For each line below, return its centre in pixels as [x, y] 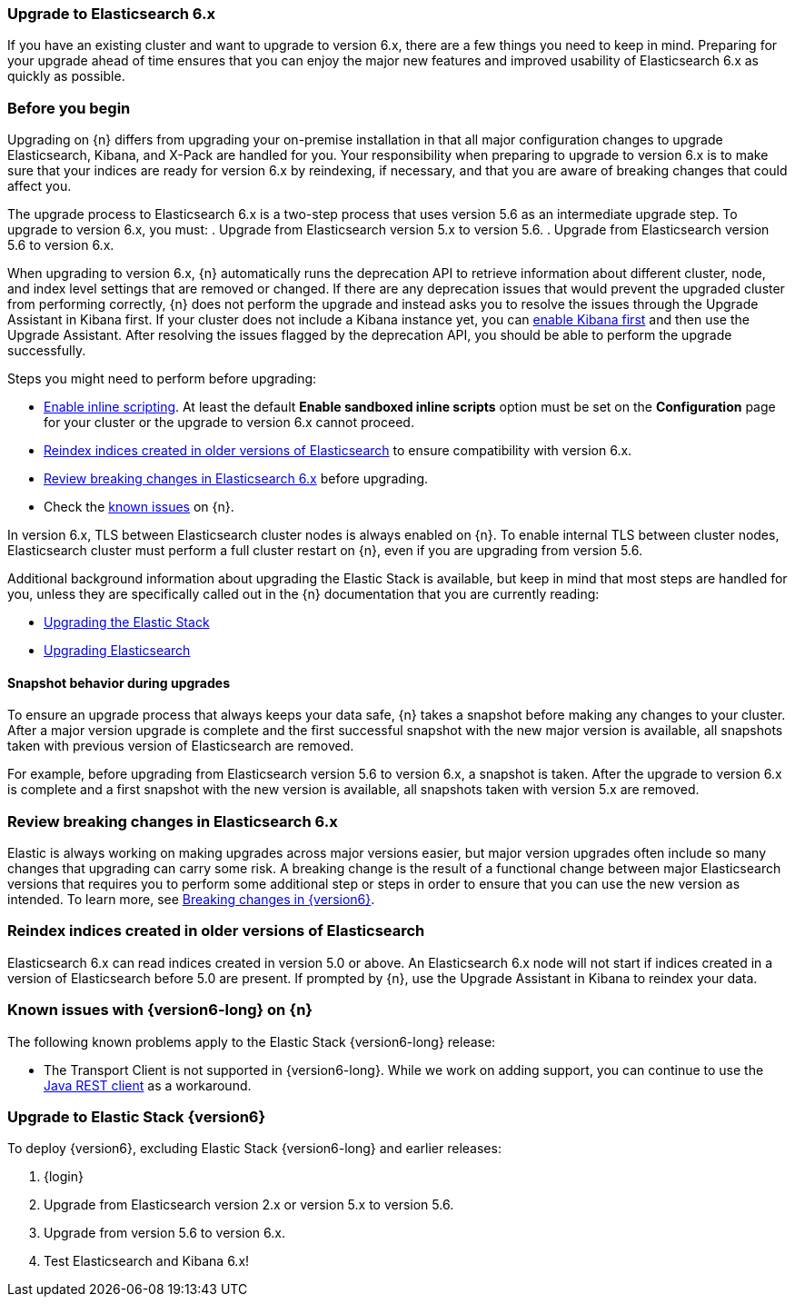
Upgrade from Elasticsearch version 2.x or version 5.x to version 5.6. [249, 1205]
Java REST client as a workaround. [148, 1085]
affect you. [40, 186]
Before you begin [69, 108]
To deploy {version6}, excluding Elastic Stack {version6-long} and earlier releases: [254, 1149]
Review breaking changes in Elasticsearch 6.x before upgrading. [236, 479]
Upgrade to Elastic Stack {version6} [137, 1116]
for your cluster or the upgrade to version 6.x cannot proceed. [229, 423]
